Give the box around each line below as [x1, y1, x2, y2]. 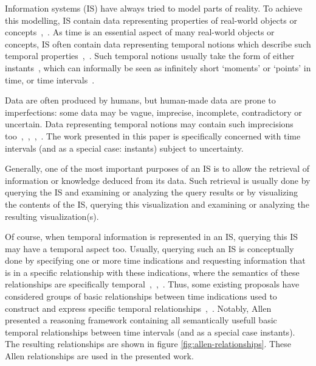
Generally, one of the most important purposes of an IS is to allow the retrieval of [5, 162, 310, 175]
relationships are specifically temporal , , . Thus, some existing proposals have [5, 278, 300, 290]
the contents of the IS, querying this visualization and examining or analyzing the [5, 197, 309, 210]
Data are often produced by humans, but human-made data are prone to [5, 94, 276, 107]
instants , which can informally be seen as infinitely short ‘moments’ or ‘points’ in [5, 61, 311, 74]
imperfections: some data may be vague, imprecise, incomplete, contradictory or [5, 105, 302, 118]
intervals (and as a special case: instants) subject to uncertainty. [5, 141, 244, 154]
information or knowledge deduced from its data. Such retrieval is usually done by [5, 174, 311, 186]
